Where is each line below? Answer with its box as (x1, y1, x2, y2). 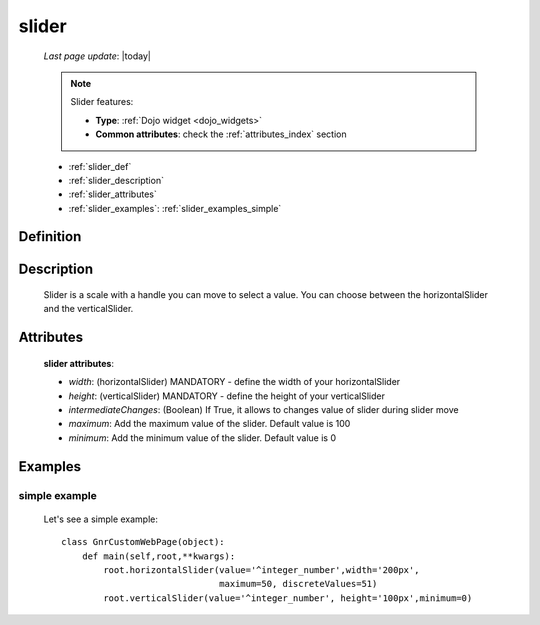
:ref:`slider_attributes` (68, 188, 157, 200)
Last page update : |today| (43, 50, 152, 62)
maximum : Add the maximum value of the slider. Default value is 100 (68, 418, 351, 430)
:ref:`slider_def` (68, 160, 132, 172)
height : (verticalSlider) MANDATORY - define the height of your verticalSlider (68, 390, 385, 402)
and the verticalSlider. (43, 303, 134, 315)
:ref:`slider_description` (68, 174, 165, 186)
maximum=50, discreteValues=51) (218, 578, 378, 590)
